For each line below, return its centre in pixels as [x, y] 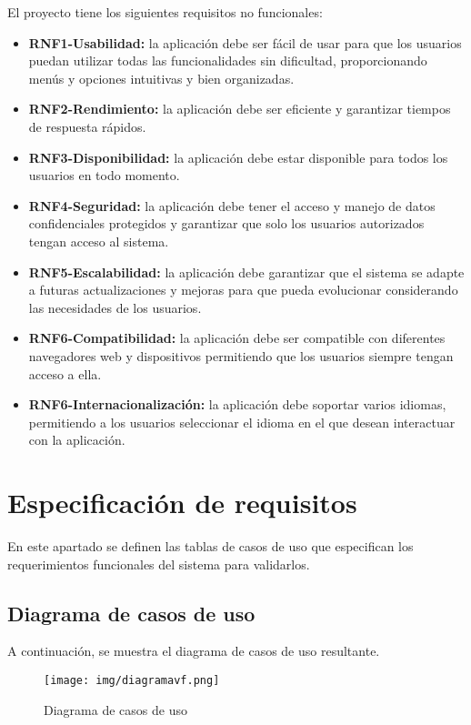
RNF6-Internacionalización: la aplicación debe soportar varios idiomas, [237, 404]
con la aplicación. [77, 440]
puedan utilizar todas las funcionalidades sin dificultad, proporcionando [228, 60]
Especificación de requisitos [182, 503]
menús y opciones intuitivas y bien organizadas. [161, 78]
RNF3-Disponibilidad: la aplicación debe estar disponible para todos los [238, 157]
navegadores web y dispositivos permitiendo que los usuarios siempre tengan [241, 355]
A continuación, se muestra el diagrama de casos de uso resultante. [194, 651]
